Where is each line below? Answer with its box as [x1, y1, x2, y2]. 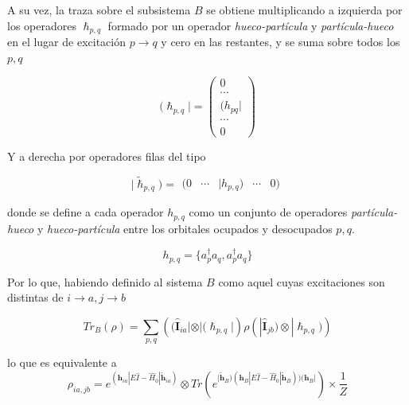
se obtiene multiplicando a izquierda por [206, 2, 403, 18]
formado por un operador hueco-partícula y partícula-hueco [107, 17, 394, 33]
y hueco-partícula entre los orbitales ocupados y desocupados [37, 220, 333, 236]
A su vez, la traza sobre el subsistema [7, 2, 191, 18]
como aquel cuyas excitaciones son [218, 273, 385, 290]
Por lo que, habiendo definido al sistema [7, 273, 203, 290]
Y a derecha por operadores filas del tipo [7, 147, 206, 164]
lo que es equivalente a [7, 354, 117, 371]
